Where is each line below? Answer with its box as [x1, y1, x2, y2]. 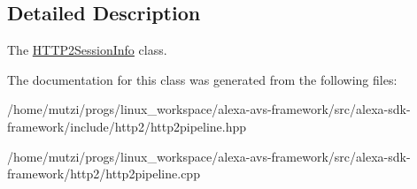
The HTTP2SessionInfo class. [7, 41, 167, 59]
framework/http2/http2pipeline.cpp [7, 164, 200, 183]
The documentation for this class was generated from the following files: [7, 70, 398, 88]
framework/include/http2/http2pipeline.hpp [7, 117, 247, 135]
